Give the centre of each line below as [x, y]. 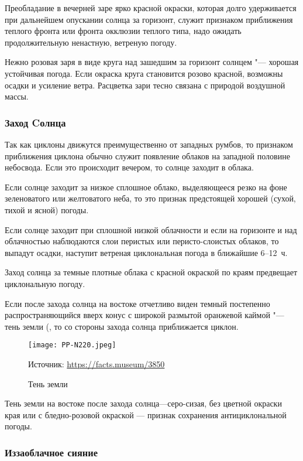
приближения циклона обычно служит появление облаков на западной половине [147, 156]
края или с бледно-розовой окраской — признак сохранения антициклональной [146, 414]
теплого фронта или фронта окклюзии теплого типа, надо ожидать [123, 31]
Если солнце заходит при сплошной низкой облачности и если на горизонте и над [151, 229]
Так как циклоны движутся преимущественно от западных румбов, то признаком [149, 144]
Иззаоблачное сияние [51, 452]
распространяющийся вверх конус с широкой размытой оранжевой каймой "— [144, 315]
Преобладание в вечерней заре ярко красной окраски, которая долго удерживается [151, 8]
